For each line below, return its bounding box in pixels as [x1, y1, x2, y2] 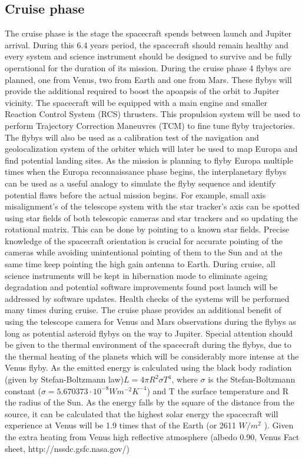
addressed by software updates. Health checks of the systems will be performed [5, 292, 290, 304]
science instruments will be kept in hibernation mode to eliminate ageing [5, 269, 267, 281]
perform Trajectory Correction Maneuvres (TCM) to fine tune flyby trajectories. [5, 119, 295, 131]
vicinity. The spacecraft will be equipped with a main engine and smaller [5, 96, 267, 108]
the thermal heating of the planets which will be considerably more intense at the [5, 350, 299, 362]
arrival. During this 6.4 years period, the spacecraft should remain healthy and [5, 38, 289, 51]
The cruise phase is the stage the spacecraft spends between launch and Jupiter [5, 27, 291, 39]
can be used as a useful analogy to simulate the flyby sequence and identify [5, 177, 276, 189]
